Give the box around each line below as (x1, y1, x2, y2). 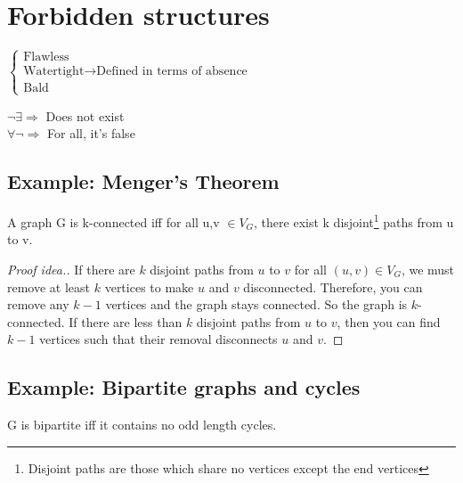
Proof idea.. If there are (7, 259, 135, 278)
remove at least (7, 277, 91, 296)
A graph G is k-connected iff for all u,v (7, 212, 220, 231)
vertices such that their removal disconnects (39, 330, 278, 348)
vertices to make (104, 277, 194, 296)
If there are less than (69, 312, 183, 331)
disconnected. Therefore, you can (243, 277, 423, 296)
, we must (401, 259, 455, 278)
